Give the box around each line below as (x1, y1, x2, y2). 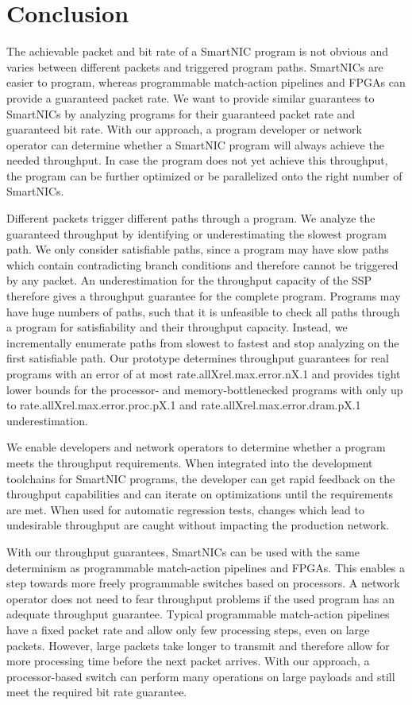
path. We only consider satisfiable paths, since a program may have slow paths (6, 241, 389, 258)
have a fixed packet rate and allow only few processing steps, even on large (6, 621, 370, 637)
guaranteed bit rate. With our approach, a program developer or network (6, 121, 362, 138)
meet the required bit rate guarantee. (6, 684, 187, 700)
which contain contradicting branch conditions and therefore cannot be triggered (6, 256, 399, 273)
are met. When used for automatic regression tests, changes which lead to (6, 501, 364, 517)
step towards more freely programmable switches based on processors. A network (6, 575, 400, 591)
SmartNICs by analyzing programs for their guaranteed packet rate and (6, 105, 356, 122)
